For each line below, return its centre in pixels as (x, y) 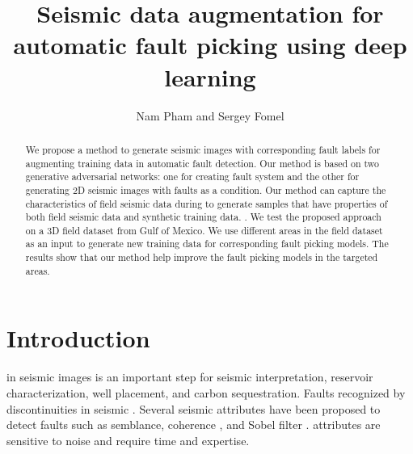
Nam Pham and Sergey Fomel (210, 115)
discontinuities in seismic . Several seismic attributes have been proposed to (194, 408)
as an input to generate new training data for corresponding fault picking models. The (207, 244)
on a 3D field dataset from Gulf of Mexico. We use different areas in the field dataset (204, 230)
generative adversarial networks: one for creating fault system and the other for (192, 177)
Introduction (78, 338)
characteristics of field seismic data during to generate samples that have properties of (206, 203)
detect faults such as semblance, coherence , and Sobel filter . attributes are (194, 425)
